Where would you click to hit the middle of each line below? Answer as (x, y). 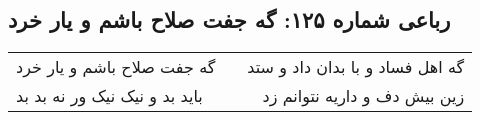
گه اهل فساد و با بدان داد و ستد (356, 67)
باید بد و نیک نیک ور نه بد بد (109, 96)
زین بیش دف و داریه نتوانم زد (363, 96)
